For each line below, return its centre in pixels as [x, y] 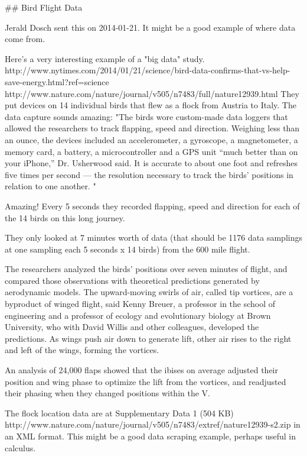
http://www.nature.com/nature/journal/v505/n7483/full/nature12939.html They [152, 93]
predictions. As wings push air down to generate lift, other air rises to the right [148, 338]
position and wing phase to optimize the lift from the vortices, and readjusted [146, 381]
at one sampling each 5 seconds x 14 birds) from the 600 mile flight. [128, 249]
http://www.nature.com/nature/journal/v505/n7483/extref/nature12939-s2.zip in [153, 424]
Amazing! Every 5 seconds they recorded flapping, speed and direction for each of [152, 206]
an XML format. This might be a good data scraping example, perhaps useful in [150, 436]
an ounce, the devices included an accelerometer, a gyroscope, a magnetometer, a [151, 139]
